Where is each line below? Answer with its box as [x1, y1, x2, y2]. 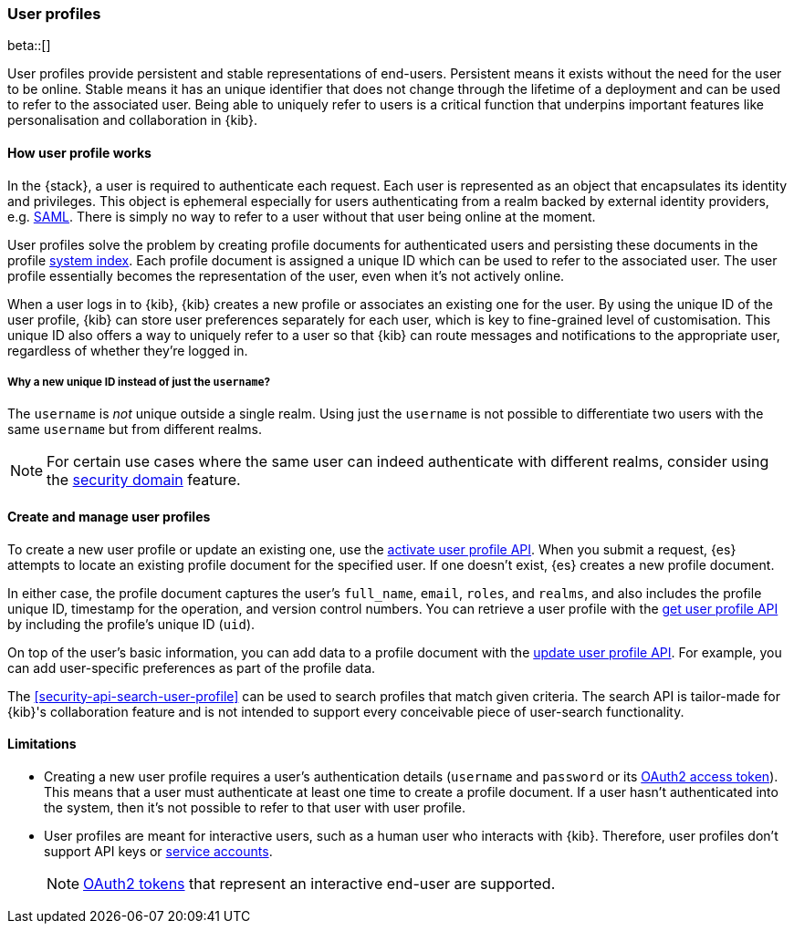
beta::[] [7, 37, 51, 54]
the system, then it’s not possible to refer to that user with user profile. [44, 799, 465, 815]
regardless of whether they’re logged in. [7, 342, 248, 358]
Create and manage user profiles [7, 508, 211, 524]
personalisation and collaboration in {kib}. [7, 112, 257, 129]
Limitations [7, 736, 77, 752]
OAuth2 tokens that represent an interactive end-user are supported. [83, 874, 556, 893]
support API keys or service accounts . [44, 843, 273, 859]
